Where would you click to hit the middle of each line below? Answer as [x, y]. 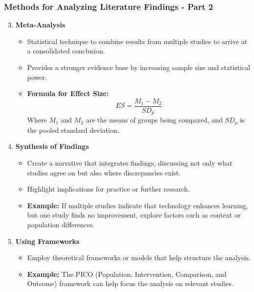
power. [37, 77]
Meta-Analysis [40, 25]
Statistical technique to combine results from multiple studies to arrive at [137, 41]
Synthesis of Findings [52, 146]
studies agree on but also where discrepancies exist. [104, 172]
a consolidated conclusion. [66, 51]
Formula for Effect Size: [68, 93]
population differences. [61, 224]
